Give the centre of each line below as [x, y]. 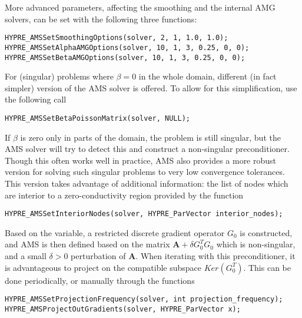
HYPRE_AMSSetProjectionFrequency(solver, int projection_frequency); [144, 299]
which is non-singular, [256, 244]
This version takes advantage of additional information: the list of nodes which [147, 183]
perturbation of [98, 256]
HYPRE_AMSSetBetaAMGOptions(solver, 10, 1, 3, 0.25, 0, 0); [125, 57]
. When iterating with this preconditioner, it [215, 256]
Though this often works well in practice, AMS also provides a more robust [141, 160]
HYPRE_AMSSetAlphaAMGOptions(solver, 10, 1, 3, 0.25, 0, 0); [127, 47]
